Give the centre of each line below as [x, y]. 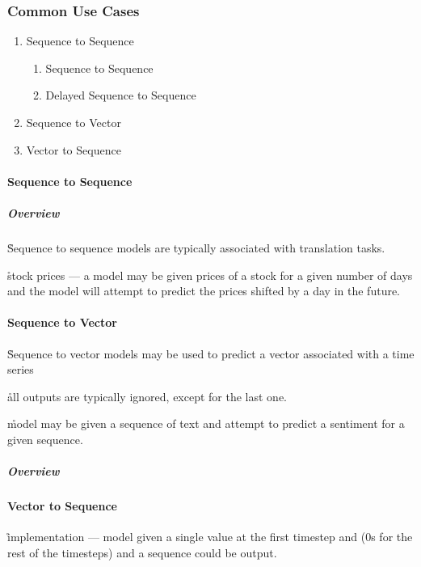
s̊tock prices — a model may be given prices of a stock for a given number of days [210, 275]
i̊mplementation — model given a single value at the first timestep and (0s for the [210, 537]
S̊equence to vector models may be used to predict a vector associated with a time [211, 353]
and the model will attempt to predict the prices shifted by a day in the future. [204, 291]
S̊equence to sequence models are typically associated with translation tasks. [196, 247]
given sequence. [45, 439]
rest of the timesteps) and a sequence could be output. [142, 552]
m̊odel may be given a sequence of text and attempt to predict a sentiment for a [206, 423]
